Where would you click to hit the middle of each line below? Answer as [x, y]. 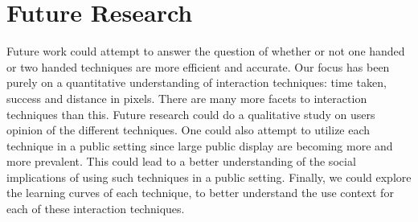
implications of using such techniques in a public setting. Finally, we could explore [209, 177]
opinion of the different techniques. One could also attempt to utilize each [189, 130]
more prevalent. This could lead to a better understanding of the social [181, 161]
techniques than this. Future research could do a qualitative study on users [191, 114]
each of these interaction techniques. [96, 209]
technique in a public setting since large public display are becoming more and [200, 145]
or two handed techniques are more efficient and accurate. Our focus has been [198, 66]
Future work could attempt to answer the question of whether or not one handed [206, 51]
